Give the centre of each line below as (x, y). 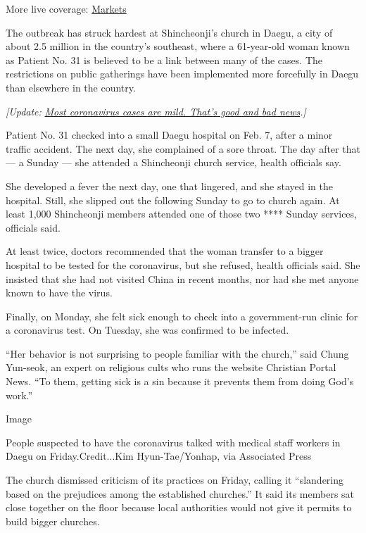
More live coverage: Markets (66, 8)
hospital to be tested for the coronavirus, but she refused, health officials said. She (183, 264)
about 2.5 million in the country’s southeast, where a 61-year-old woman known (178, 46)
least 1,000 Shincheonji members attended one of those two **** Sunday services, (181, 214)
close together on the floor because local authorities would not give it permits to (179, 507)
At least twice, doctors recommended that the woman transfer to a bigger (165, 251)
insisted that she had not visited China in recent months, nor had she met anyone (182, 278)
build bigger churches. (53, 521)
